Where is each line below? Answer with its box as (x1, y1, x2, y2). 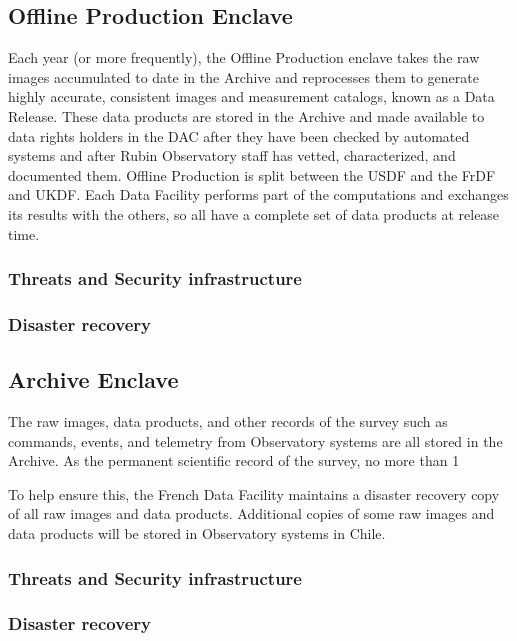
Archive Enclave (8, 364, 179, 395)
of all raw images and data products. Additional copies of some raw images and (8, 503, 495, 524)
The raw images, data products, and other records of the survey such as (8, 411, 448, 432)
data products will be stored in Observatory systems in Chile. (8, 523, 386, 543)
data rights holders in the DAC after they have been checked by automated (8, 125, 470, 146)
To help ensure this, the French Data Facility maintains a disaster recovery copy (8, 483, 500, 504)
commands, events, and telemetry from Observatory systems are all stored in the (8, 430, 503, 451)
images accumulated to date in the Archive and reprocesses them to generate (8, 66, 479, 87)
